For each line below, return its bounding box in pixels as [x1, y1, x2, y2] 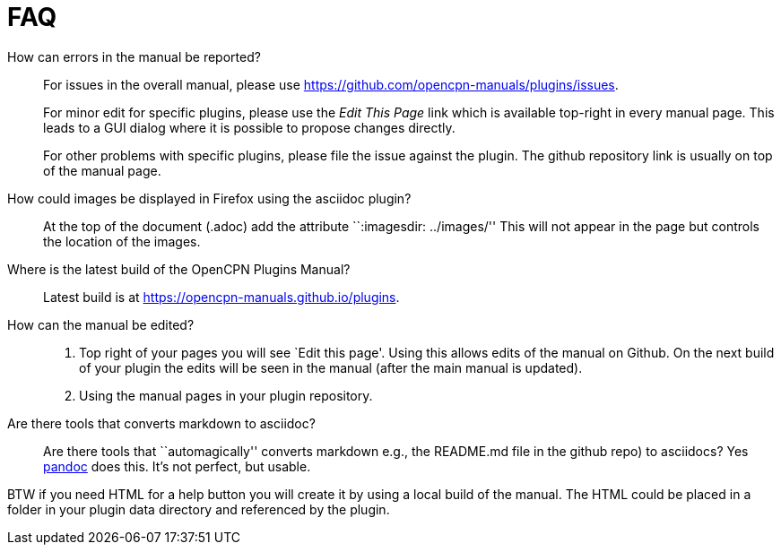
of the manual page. [43, 162, 161, 178]
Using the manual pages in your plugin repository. [79, 387, 373, 403]
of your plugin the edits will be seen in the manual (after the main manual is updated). [79, 359, 583, 375]
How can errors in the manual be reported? [7, 48, 261, 65]
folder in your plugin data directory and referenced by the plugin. [7, 501, 390, 517]
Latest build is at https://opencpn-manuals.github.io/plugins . [43, 289, 400, 305]
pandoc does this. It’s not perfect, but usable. [43, 458, 311, 474]
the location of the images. [43, 233, 201, 249]
